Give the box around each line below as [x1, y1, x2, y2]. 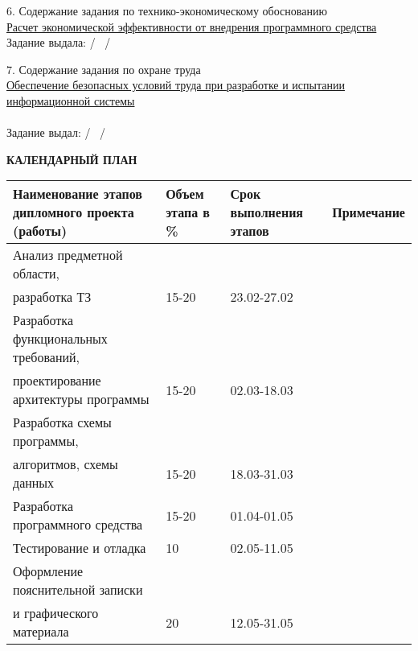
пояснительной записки [13, 580, 143, 599]
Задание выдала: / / [6, 34, 111, 51]
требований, [13, 348, 80, 367]
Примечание [332, 203, 405, 222]
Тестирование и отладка [13, 538, 146, 558]
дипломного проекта [13, 203, 134, 222]
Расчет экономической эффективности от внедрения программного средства [6, 18, 377, 35]
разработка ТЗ [13, 287, 92, 307]
